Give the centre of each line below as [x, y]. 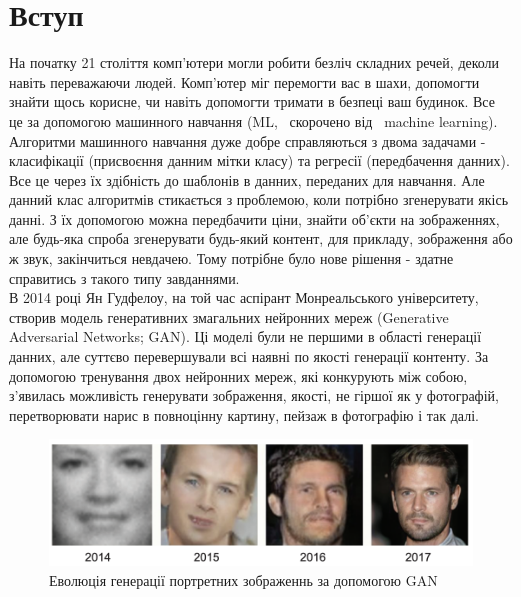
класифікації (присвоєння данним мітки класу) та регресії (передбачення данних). [259, 160]
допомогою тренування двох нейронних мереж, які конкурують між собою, [238, 375]
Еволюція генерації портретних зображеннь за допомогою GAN [243, 579]
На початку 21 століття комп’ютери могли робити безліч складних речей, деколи [254, 62]
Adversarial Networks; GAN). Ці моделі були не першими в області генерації [245, 336]
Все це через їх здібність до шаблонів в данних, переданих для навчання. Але [247, 179]
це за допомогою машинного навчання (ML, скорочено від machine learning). [253, 120]
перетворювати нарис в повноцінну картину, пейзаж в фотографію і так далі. [244, 414]
